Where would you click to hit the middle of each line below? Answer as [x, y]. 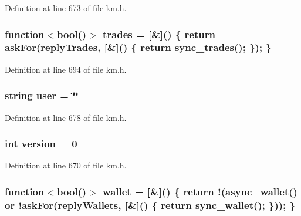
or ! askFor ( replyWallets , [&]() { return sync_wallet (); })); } [150, 205]
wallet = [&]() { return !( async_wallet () [200, 191]
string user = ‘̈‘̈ [42, 95]
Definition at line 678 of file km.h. [66, 117]
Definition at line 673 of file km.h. [66, 8]
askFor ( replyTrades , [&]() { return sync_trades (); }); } [138, 47]
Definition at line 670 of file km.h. [66, 165]
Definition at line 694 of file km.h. [66, 69]
